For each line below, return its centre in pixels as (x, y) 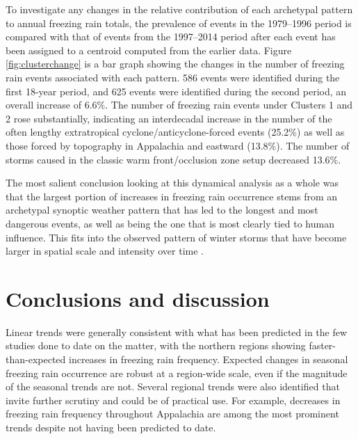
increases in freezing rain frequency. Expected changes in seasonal (208, 359)
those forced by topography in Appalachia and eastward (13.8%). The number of (178, 145)
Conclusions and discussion (138, 298)
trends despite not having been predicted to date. (111, 427)
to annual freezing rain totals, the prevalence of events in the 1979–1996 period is (179, 23)
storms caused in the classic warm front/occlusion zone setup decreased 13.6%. (173, 159)
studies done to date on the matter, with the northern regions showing (156, 345)
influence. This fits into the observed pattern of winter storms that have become (176, 237)
